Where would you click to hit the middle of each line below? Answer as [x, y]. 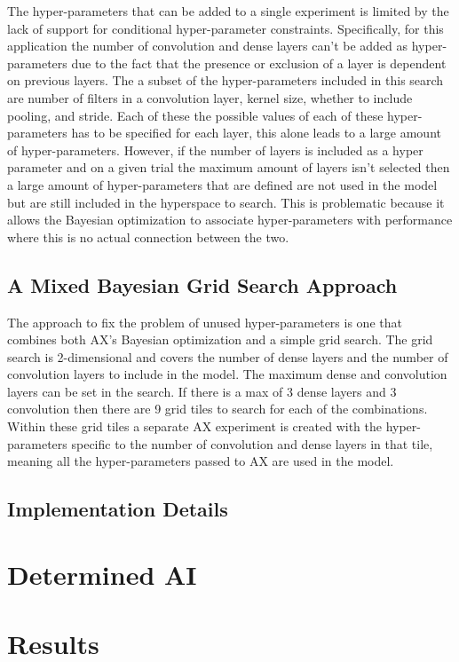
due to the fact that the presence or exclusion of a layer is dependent [259, 63]
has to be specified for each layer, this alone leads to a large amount [256, 133]
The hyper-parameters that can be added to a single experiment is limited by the [228, 11]
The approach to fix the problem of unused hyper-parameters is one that [205, 322]
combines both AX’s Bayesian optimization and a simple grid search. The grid [220, 339]
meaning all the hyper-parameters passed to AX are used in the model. [201, 461]
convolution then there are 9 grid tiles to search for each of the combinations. [218, 409]
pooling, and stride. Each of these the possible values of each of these [195, 115]
